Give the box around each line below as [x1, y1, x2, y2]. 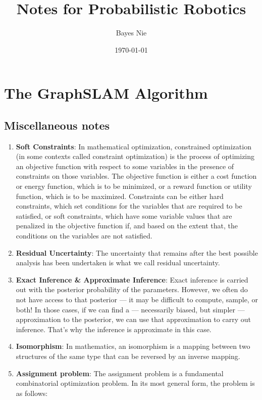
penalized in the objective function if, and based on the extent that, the [16, 220, 238, 231]
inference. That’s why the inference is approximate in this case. [16, 324, 212, 334]
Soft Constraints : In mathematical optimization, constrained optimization [16, 141, 251, 151]
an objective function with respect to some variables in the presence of [16, 161, 234, 171]
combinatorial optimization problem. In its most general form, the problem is [16, 378, 255, 388]
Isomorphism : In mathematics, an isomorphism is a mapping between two [16, 341, 250, 351]
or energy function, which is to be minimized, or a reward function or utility [16, 181, 252, 191]
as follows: [16, 387, 48, 398]
